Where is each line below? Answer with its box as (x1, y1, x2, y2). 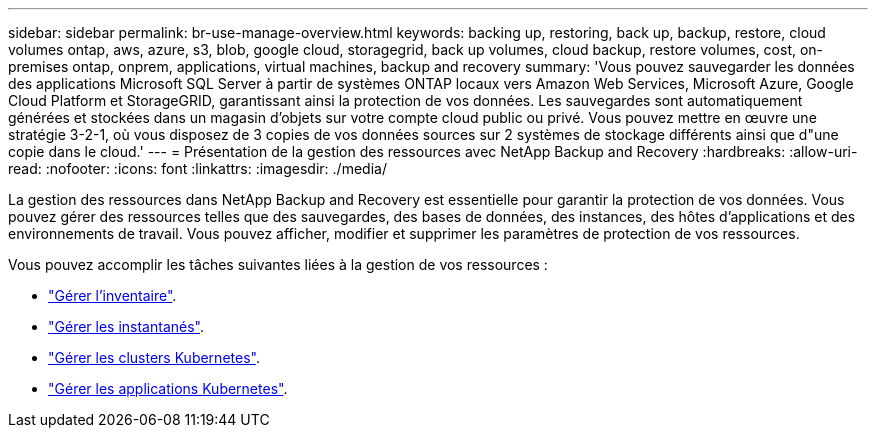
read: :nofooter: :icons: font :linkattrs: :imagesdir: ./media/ (8, 160, 387, 177)
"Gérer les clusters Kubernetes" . (48, 349, 260, 366)
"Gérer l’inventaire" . (48, 287, 177, 304)
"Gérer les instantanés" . (48, 318, 205, 335)
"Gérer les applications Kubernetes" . (48, 380, 288, 397)
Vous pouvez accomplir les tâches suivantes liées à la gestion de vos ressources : (8, 256, 548, 273)
